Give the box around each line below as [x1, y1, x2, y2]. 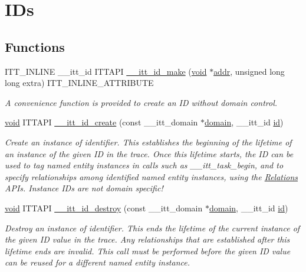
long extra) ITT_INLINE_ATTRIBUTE [5, 77, 154, 89]
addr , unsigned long [213, 65, 285, 77]
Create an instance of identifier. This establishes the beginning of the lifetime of [5, 135, 292, 148]
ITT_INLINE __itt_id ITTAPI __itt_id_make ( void [5, 65, 207, 77]
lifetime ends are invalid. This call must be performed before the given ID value [5, 244, 291, 257]
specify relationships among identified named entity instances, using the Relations [5, 170, 298, 183]
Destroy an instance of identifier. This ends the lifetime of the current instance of [5, 221, 300, 234]
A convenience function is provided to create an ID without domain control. [5, 96, 278, 108]
